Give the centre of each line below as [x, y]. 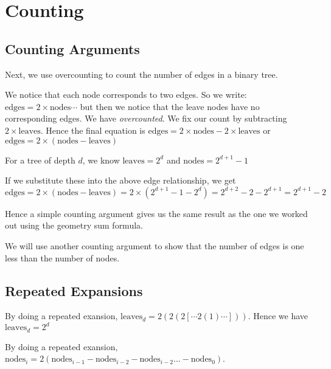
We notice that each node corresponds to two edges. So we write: [126, 95]
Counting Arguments [72, 48]
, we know [101, 160]
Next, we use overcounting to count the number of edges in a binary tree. [141, 74]
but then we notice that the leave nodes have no [170, 106]
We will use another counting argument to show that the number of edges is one [155, 245]
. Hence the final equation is [93, 130]
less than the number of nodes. [62, 257]
